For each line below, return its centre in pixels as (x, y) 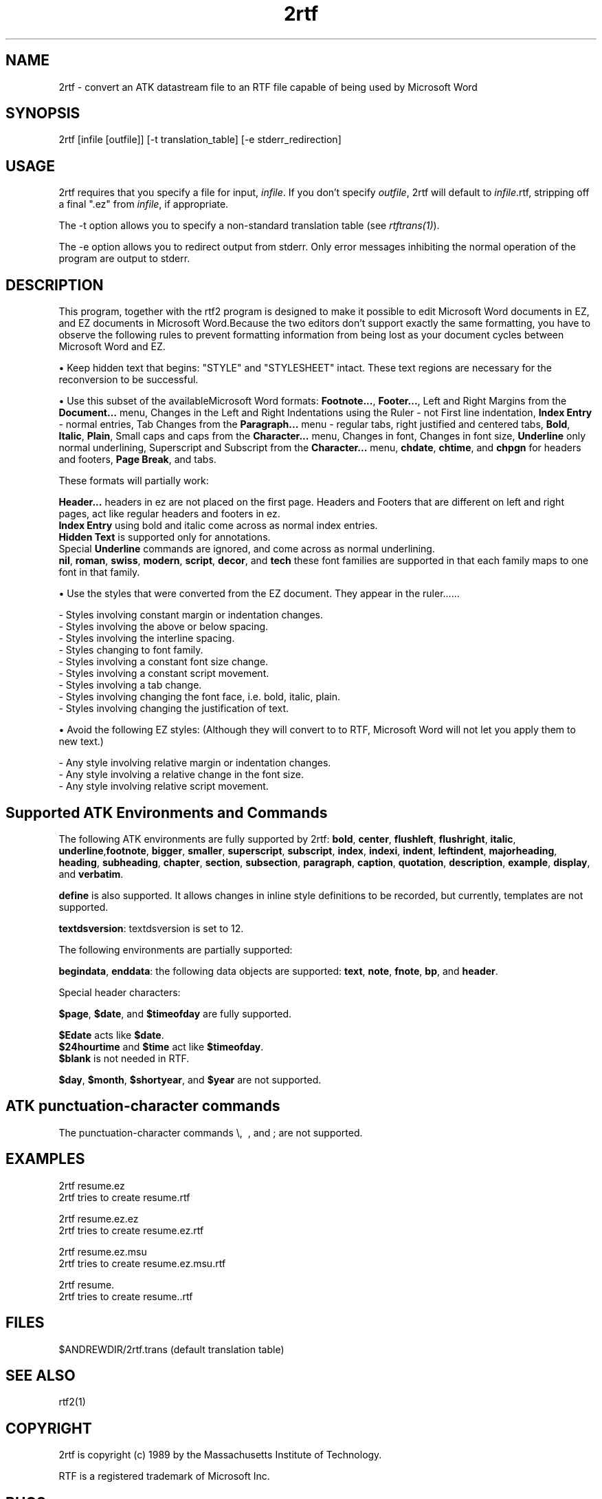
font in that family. (99, 572)
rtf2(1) (72, 1402)
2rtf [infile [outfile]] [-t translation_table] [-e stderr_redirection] (200, 140)
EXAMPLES (45, 1159)
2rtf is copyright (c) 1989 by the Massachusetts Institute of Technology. (220, 1455)
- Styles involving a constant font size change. (164, 662)
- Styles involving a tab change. (130, 685)
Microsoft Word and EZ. (112, 347)
